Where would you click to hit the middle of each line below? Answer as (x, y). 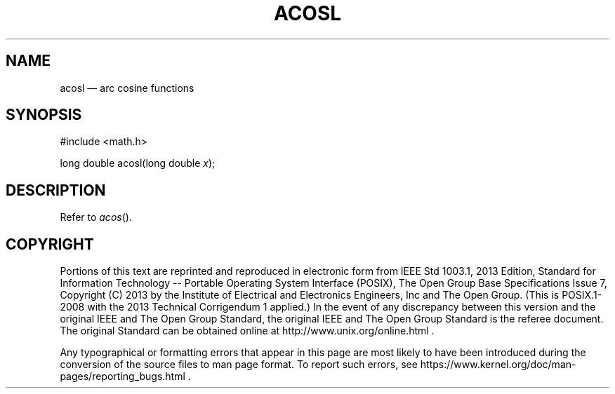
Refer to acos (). (96, 217)
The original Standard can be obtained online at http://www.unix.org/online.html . (247, 331)
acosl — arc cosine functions (127, 88)
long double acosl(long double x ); (138, 163)
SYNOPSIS (44, 115)
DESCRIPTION (56, 190)
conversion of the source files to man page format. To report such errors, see (239, 365)
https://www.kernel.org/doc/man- (498, 365)
